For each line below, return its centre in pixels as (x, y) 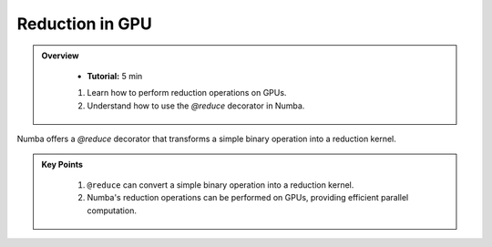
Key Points (62, 164)
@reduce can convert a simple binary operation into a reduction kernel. (220, 185)
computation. (112, 211)
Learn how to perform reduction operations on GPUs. (187, 93)
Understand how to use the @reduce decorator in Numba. (196, 106)
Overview (60, 56)
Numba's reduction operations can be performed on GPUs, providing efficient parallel (248, 198)
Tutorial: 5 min (115, 76)
